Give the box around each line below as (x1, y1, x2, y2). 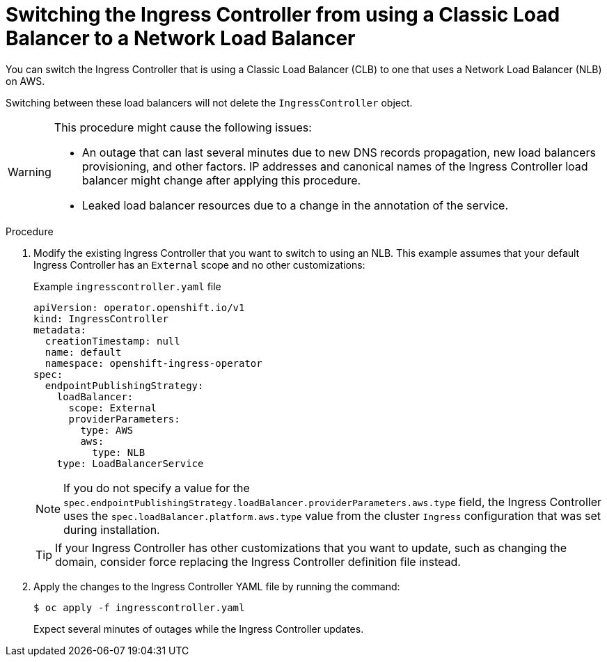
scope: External (68, 402, 157, 413)
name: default (45, 346, 122, 358)
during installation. (63, 522, 160, 537)
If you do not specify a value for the (63, 480, 250, 495)
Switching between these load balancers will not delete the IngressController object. (6, 96, 413, 109)
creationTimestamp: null (45, 335, 180, 347)
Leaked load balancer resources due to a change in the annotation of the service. (81, 198, 509, 212)
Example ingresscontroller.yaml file (33, 280, 221, 292)
